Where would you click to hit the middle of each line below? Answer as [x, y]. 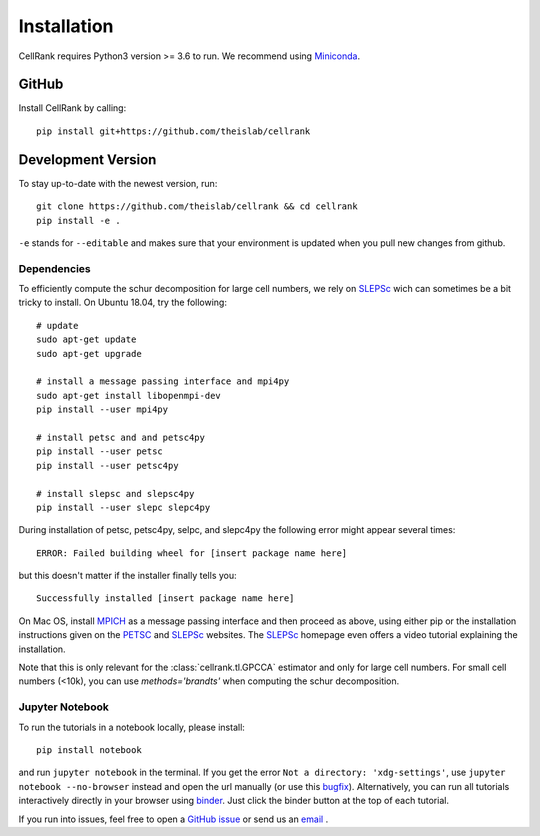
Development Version [87, 159]
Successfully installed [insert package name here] [165, 598]
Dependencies [55, 268]
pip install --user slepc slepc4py [123, 507]
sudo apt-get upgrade [89, 353]
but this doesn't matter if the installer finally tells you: [127, 576]
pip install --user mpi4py [102, 409]
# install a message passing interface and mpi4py [163, 381]
